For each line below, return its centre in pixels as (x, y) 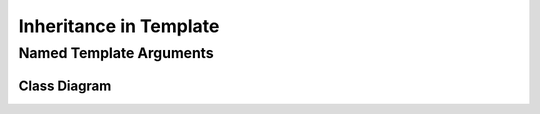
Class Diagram (65, 85)
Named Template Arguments (116, 53)
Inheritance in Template (119, 26)
